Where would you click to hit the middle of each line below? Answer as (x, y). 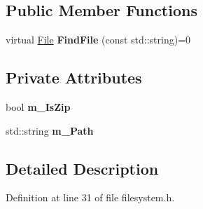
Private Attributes (74, 77)
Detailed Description (82, 168)
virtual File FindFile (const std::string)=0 (98, 40)
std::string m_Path (50, 130)
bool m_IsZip (38, 107)
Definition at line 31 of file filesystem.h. (90, 197)
